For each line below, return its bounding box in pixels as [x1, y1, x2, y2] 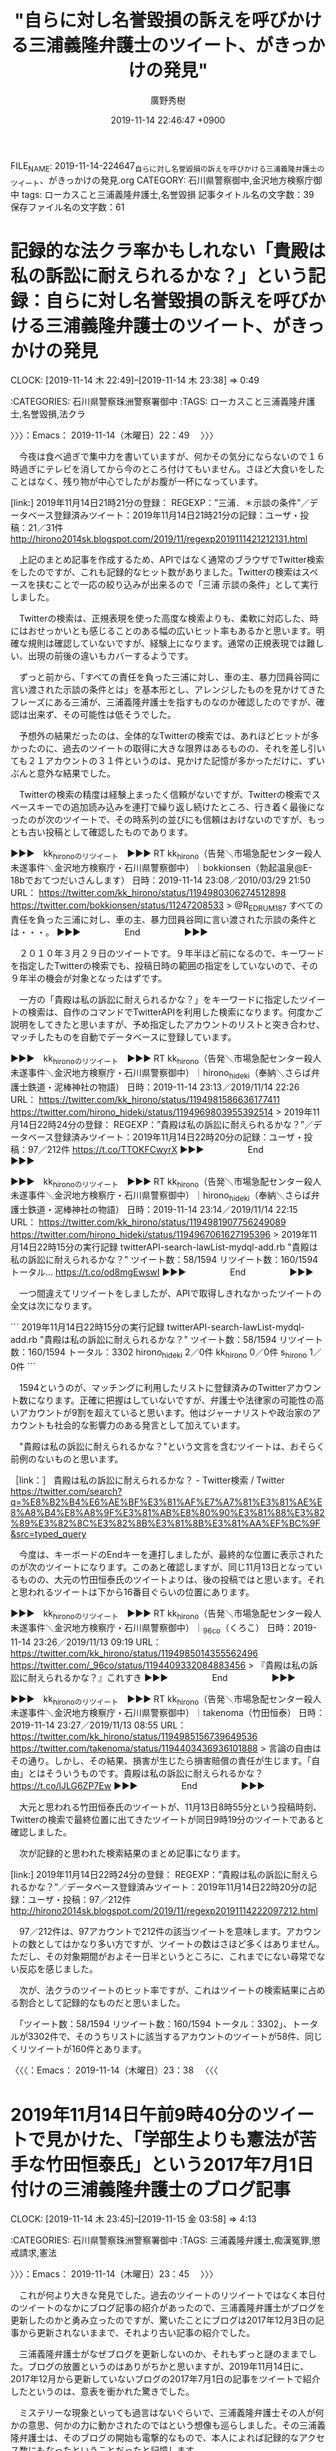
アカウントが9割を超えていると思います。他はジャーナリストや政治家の [18, 1407, 312, 1419]
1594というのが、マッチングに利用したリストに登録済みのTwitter [18, 1382, 287, 1394]
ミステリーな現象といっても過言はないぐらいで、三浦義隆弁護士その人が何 [18, 2407, 325, 2419]
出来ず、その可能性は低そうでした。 [27, 709, 177, 721]
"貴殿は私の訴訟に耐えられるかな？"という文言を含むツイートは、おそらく [18, 1441, 326, 1453]
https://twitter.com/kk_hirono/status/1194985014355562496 [10, 1647, 259, 1659]
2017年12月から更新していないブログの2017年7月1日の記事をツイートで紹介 [10, 2373, 321, 2385]
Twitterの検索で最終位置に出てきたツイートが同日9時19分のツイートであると [10, 1814, 325, 1826]
